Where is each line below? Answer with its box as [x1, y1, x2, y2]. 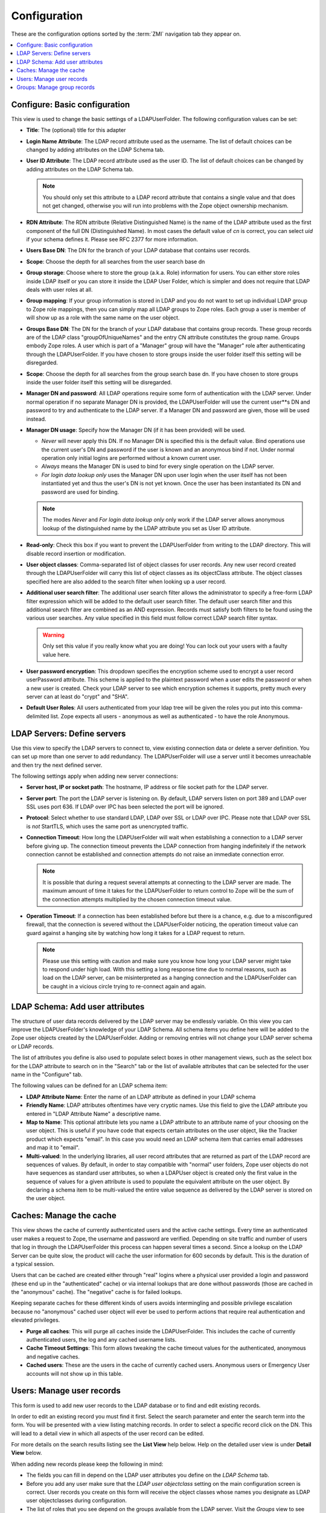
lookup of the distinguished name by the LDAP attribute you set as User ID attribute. [42, 524, 251, 532]
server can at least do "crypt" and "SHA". [26, 693, 129, 700]
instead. [26, 415, 46, 422]
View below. [11, 1449, 42, 1457]
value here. [42, 651, 71, 658]
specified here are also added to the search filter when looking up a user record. [26, 578, 226, 585]
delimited [26, 712, 50, 720]
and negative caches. [26, 1353, 80, 1360]
